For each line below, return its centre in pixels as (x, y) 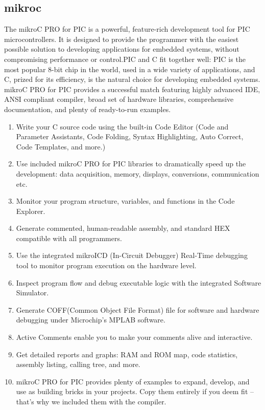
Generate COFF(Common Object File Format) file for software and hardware (138, 309)
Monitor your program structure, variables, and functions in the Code (125, 201)
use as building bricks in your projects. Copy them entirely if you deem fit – (135, 391)
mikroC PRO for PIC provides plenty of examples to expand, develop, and (133, 381)
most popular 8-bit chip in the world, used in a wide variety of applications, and (130, 69)
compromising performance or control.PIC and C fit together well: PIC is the (125, 59)
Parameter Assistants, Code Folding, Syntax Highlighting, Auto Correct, (130, 136)
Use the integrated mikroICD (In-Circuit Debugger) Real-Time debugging (132, 255)
